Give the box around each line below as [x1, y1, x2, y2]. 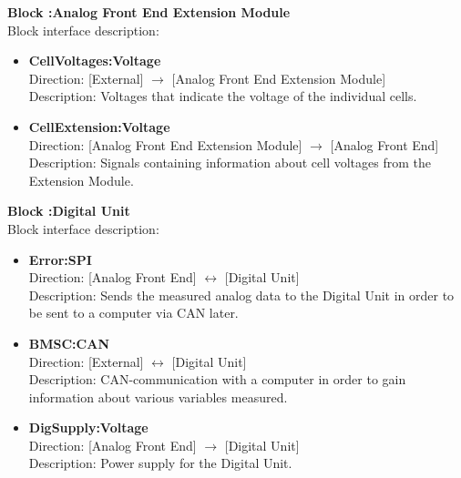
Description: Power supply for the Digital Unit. [28, 453, 292, 473]
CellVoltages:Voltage [28, 51, 161, 70]
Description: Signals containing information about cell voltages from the [28, 153, 431, 172]
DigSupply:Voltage [28, 418, 149, 437]
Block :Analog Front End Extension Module [7, 3, 291, 21]
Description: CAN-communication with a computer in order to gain [28, 370, 406, 389]
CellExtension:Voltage [28, 117, 170, 136]
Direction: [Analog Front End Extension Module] [28, 135, 302, 154]
